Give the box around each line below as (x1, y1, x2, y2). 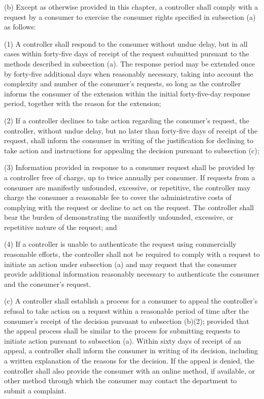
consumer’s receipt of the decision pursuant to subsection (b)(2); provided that (4, 315, 249, 326)
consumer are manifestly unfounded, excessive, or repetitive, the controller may (4, 182, 251, 192)
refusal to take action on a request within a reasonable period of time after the (4, 306, 249, 316)
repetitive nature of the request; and (4, 221, 117, 232)
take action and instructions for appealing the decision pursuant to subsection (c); (4, 145, 259, 155)
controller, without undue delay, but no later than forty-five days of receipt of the (4, 125, 258, 136)
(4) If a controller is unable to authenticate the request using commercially (4, 239, 237, 249)
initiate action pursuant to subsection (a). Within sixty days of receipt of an (4, 335, 241, 346)
